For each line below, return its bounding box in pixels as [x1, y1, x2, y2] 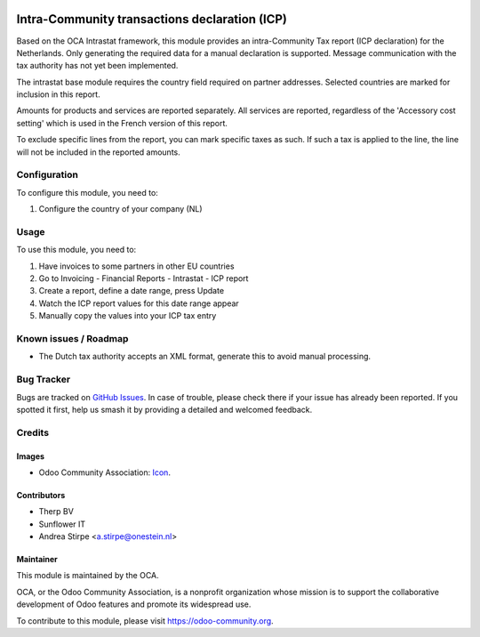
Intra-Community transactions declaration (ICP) [16, 12, 288, 27]
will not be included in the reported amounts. [16, 147, 181, 157]
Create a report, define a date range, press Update [38, 286, 225, 296]
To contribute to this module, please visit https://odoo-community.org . [16, 615, 275, 626]
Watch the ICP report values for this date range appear [38, 298, 239, 309]
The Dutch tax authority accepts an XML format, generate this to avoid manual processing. [38, 351, 372, 362]
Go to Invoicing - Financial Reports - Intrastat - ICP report [38, 273, 249, 284]
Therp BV [38, 506, 75, 517]
